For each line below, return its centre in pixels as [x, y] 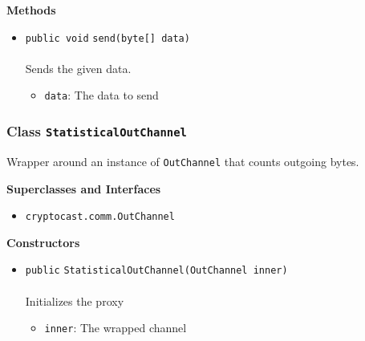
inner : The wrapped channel [116, 328]
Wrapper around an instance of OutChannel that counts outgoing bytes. [183, 161]
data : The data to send [101, 95]
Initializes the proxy [75, 300]
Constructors [43, 242]
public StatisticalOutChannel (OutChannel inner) [156, 271]
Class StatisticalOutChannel [97, 131]
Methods [31, 10]
